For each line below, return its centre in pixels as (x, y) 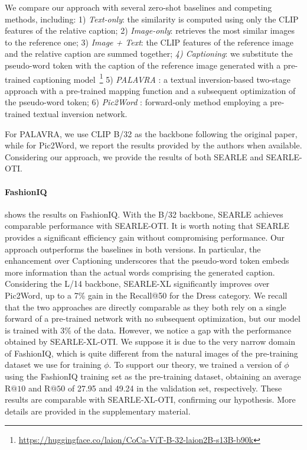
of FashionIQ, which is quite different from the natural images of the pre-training (151, 353)
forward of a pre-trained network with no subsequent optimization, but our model (153, 318)
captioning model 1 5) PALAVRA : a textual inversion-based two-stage (162, 78)
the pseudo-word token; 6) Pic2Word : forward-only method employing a (136, 102)
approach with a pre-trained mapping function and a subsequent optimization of (150, 90)
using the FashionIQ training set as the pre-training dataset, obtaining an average (153, 376)
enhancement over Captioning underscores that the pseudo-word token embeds (147, 260)
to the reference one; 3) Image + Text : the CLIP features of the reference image (149, 42)
